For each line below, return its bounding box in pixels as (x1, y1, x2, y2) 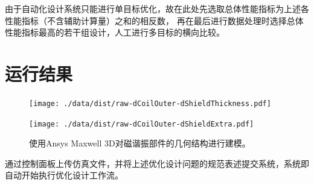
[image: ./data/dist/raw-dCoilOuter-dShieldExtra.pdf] (29, 119, 254, 128)
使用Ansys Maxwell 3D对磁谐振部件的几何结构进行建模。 (29, 137, 251, 149)
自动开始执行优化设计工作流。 (5, 169, 123, 181)
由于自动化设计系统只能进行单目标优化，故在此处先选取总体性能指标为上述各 (5, 2, 309, 14)
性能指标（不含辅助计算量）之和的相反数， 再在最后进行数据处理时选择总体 (5, 14, 304, 27)
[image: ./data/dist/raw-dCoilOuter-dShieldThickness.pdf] (29, 99, 271, 108)
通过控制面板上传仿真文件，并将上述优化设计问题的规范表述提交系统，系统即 (5, 157, 309, 169)
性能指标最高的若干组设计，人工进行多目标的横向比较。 (5, 26, 225, 39)
